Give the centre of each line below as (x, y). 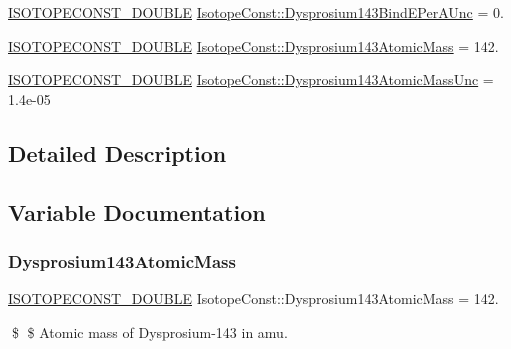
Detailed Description (117, 152)
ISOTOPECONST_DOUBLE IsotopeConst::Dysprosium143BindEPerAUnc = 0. (256, 12)
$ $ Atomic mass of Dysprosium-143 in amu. (149, 331)
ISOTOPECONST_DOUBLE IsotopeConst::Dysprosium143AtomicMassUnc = (251, 79)
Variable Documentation (137, 211)
